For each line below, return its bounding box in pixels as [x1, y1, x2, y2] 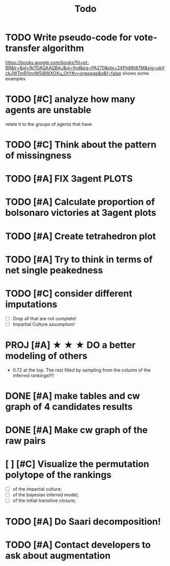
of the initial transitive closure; [12, 497, 76, 504]
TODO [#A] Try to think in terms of [5, 253, 153, 265]
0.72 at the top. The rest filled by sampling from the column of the [12, 367, 151, 373]
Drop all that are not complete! [12, 315, 77, 321]
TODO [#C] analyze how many [5, 94, 136, 105]
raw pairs [5, 435, 46, 447]
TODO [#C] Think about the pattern [5, 139, 157, 151]
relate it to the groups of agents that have [5, 121, 92, 127]
